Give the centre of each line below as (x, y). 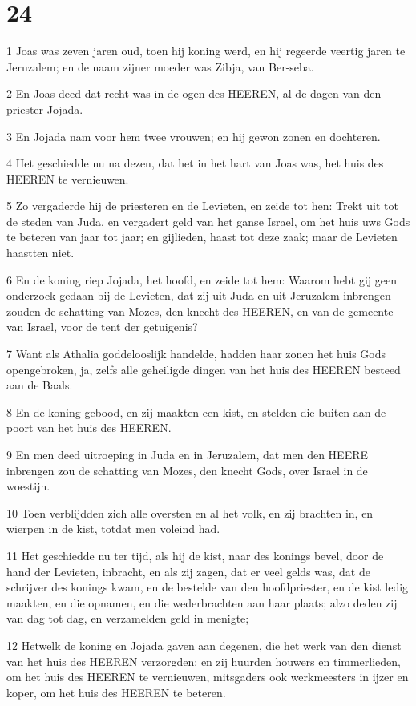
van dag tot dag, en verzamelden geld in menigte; (128, 618)
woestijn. (28, 486)
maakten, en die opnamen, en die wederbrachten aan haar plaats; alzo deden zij (202, 602)
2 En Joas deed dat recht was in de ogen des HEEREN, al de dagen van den (194, 93)
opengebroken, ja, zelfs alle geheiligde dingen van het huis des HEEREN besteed (204, 369)
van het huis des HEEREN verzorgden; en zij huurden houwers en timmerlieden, (204, 661)
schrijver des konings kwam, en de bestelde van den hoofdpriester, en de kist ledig (208, 587)
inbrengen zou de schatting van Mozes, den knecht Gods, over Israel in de (187, 470)
